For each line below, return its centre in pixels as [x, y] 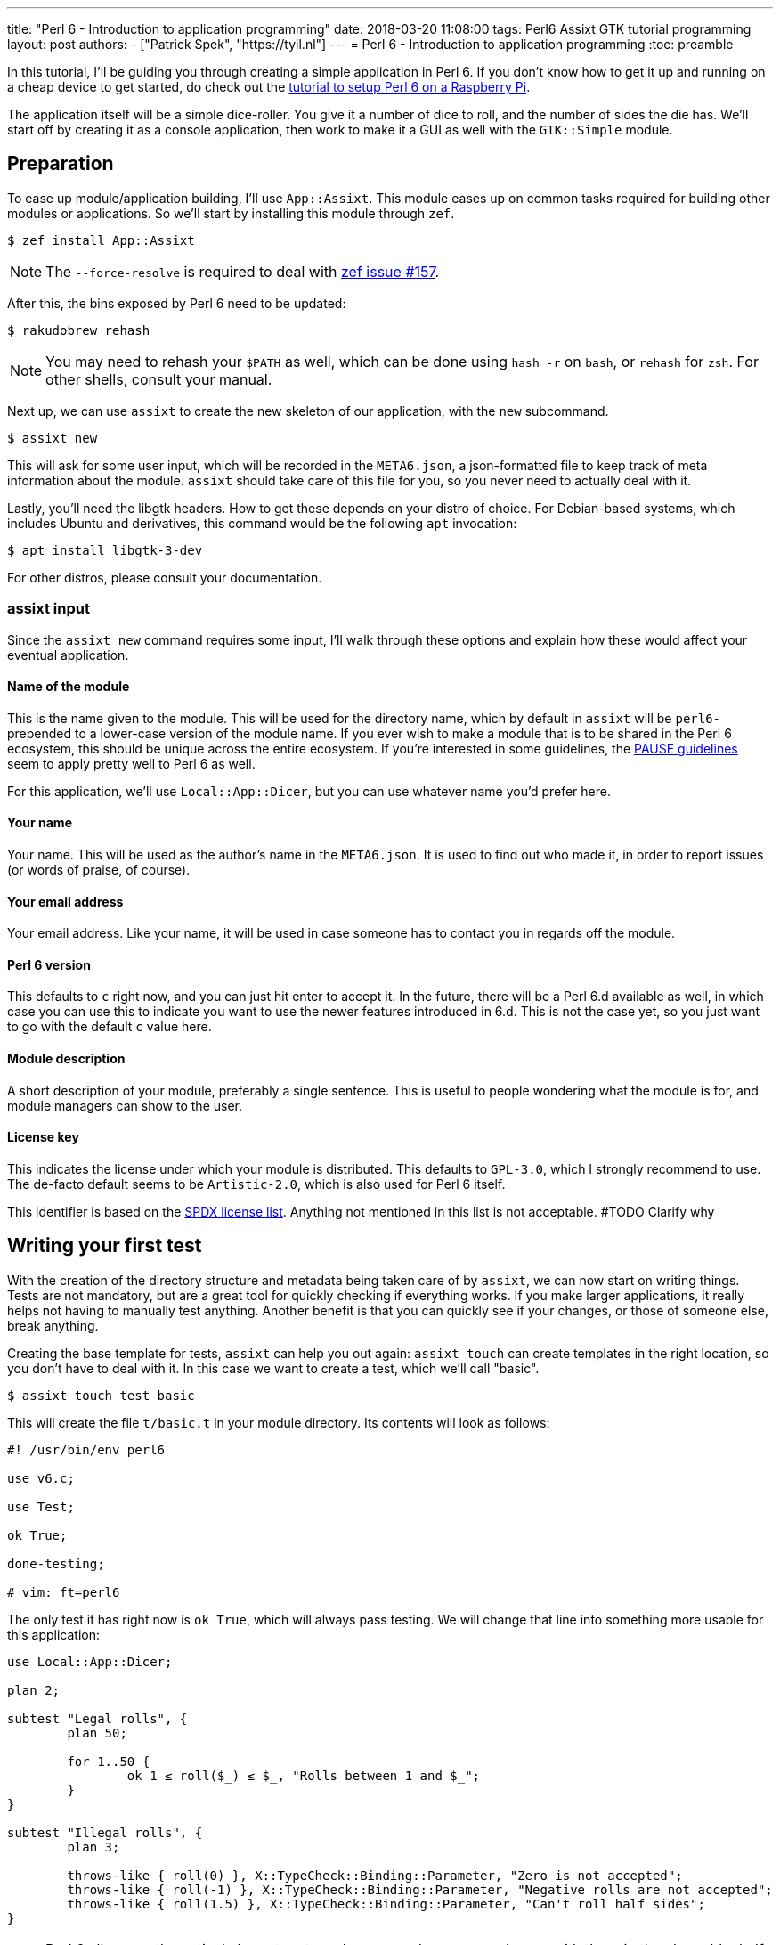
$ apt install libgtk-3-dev [105, 550]
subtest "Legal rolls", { [97, 1718]
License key [43, 1137]
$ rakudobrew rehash [79, 330]
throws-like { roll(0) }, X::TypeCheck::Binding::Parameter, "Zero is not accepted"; [375, 1875]
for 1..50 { [109, 1761]
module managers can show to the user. [125, 1105]
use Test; [41, 1506]
